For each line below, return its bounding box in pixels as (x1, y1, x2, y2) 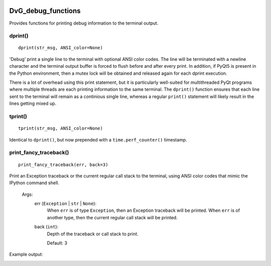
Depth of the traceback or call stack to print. (47, 231, 139, 237)
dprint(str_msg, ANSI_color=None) (18, 45, 103, 51)
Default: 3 (47, 240, 68, 246)
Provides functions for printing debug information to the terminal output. (9, 20, 159, 26)
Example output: (9, 251, 43, 257)
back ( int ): (34, 224, 59, 230)
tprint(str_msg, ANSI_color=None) (18, 125, 103, 131)
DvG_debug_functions (9, 7, 81, 15)
